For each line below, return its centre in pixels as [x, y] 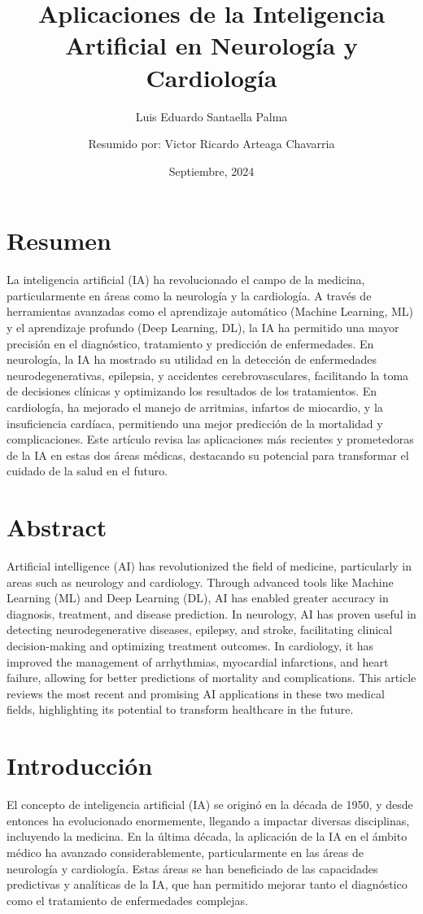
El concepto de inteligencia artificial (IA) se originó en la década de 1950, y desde [210, 805]
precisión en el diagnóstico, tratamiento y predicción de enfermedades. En [190, 343]
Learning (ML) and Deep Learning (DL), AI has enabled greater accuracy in [198, 598]
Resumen [59, 241]
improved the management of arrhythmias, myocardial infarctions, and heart [198, 661]
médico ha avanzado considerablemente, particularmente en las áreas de [185, 852]
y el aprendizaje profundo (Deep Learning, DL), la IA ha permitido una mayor [203, 327]
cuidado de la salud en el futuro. [87, 471]
